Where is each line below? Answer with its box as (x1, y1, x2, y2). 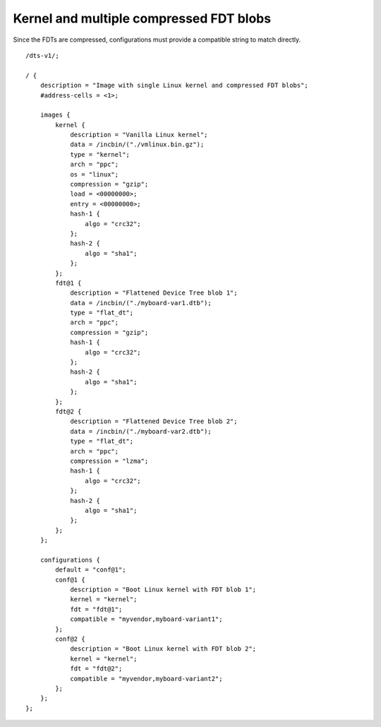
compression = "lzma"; (70, 456, 149, 465)
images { (40, 111, 71, 119)
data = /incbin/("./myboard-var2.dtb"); (70, 427, 212, 435)
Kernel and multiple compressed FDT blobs (13, 11, 272, 26)
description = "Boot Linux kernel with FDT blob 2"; (70, 645, 257, 653)
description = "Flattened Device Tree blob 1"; (70, 289, 238, 297)
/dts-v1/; (25, 52, 59, 59)
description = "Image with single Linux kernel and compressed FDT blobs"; (40, 81, 308, 90)
